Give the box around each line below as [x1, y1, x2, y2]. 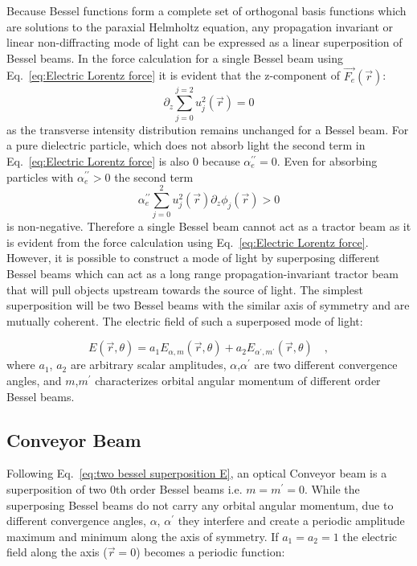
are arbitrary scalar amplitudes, [70, 356, 227, 373]
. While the [304, 480, 360, 497]
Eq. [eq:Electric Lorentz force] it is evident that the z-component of [6, 67, 340, 84]
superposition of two [6, 480, 107, 497]
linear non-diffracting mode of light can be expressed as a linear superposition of [6, 34, 403, 51]
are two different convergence [254, 356, 398, 373]
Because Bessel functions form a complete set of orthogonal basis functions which [6, 2, 407, 18]
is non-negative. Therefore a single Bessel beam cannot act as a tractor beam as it [6, 218, 411, 235]
